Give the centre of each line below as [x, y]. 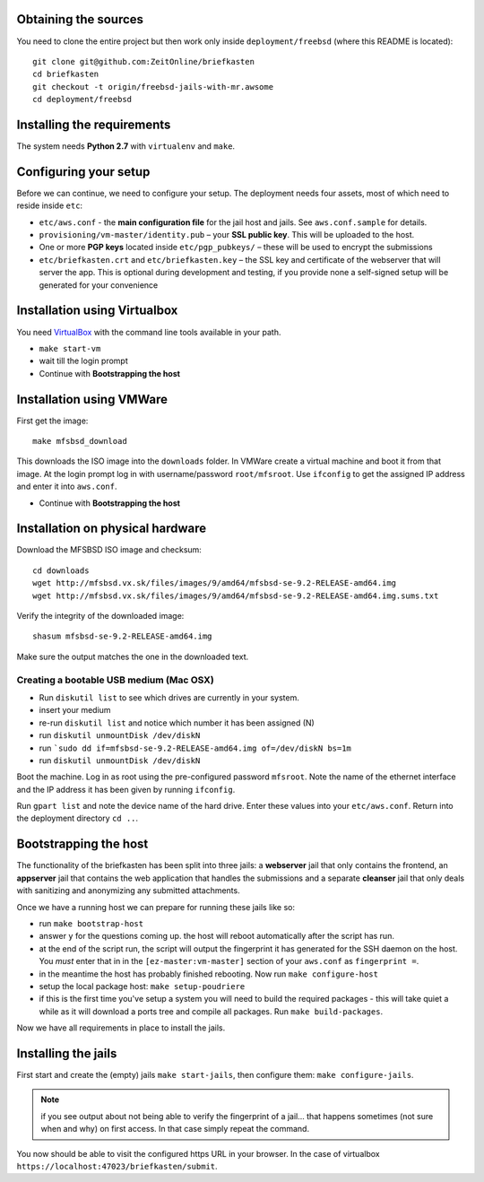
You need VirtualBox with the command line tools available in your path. [149, 332]
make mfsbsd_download [80, 441]
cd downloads [61, 570]
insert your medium [75, 710]
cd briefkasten [66, 74]
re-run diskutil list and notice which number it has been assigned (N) [177, 723]
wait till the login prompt [84, 361]
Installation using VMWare [92, 399]
